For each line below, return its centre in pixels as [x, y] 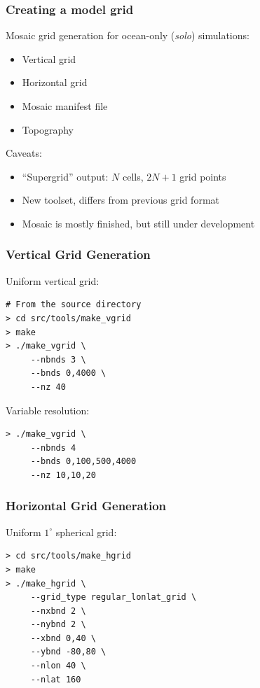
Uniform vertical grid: [53, 280]
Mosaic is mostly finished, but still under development [138, 223]
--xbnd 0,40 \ [63, 638]
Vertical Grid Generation [78, 254]
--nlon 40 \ [58, 666]
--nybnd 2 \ [58, 625]
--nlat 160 [56, 679]
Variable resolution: [48, 410]
